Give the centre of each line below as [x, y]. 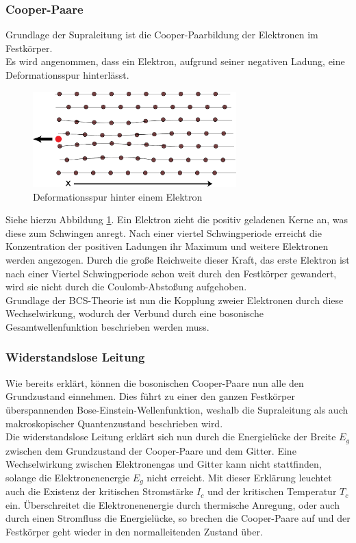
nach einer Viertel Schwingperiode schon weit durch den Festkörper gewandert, [171, 273]
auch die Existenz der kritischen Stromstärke [100, 491]
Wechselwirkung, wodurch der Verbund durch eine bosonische [135, 313]
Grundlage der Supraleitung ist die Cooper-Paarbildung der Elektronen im [162, 35]
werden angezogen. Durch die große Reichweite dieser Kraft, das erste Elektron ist [178, 259]
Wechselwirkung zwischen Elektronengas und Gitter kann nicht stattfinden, [164, 464]
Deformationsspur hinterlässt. [67, 75]
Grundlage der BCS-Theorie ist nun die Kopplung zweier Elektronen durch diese [175, 300]
